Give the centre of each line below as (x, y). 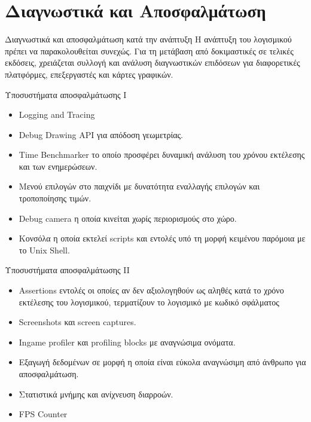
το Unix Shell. (44, 250)
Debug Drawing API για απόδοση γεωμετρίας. (101, 134)
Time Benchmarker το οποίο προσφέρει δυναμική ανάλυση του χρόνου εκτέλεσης (162, 155)
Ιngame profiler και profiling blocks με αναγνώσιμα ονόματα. (127, 342)
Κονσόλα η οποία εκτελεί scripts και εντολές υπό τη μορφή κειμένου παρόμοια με (162, 238)
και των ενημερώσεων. (58, 166)
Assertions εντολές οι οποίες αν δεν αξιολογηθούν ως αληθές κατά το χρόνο (151, 290)
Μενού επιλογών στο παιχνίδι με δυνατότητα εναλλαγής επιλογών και (139, 186)
